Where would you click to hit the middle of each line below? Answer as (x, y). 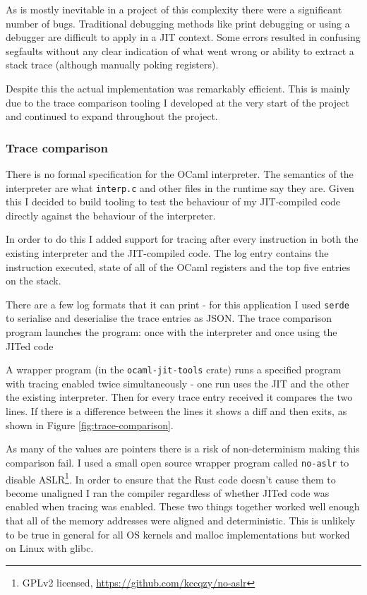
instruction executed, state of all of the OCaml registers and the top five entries (178, 266)
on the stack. (34, 281)
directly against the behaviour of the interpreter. (111, 215)
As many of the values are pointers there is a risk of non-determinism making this (183, 449)
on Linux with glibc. (50, 548)
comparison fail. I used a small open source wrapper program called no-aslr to (178, 462)
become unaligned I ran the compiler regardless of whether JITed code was (168, 492)
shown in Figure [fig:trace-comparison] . (90, 425)
